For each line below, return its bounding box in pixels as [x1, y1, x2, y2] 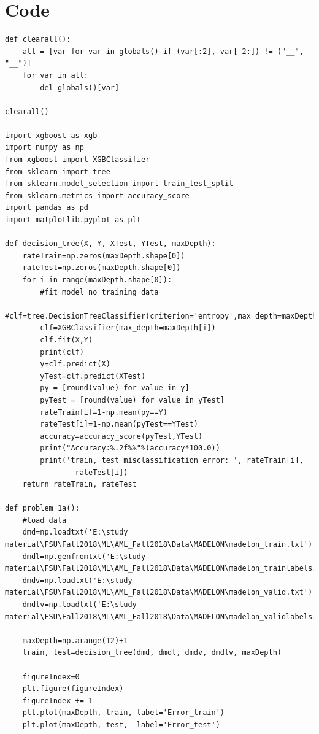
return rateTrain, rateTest [22, 480, 137, 489]
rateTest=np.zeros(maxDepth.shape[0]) [22, 263, 181, 272]
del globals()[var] [40, 83, 120, 92]
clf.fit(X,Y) [40, 335, 93, 344]
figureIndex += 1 [22, 696, 93, 705]
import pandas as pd [5, 203, 89, 212]
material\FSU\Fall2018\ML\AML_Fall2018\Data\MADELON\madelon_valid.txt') [5, 588, 313, 597]
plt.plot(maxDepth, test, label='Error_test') [22, 720, 220, 729]
